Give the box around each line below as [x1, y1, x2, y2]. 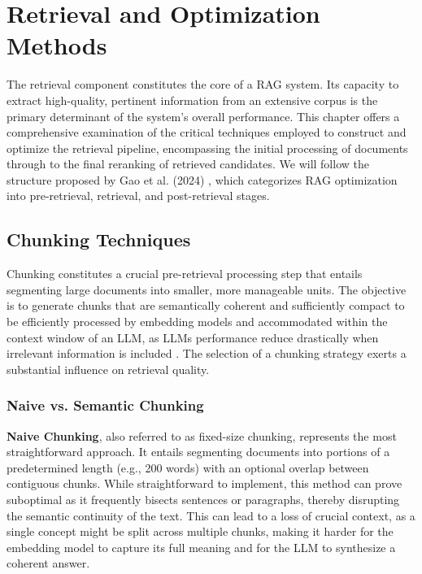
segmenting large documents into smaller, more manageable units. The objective [7, 280, 407, 298]
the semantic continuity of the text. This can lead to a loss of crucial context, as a [7, 507, 415, 524]
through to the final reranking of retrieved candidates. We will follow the [7, 155, 369, 172]
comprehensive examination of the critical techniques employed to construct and [7, 124, 407, 141]
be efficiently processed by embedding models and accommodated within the [7, 313, 388, 330]
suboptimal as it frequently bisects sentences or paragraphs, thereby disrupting [7, 491, 400, 508]
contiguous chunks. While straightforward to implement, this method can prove [7, 475, 402, 492]
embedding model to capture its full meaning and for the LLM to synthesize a [7, 538, 396, 555]
